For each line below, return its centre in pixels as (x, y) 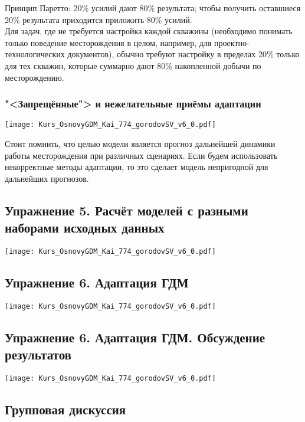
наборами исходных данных (85, 228)
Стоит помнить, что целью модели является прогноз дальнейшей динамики (140, 144)
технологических (35, 54)
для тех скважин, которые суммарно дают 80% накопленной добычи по (133, 65)
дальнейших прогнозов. (47, 178)
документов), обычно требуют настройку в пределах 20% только (183, 54)
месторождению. (35, 77)
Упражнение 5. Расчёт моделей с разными (127, 210)
